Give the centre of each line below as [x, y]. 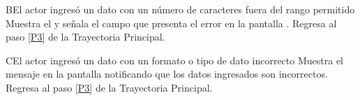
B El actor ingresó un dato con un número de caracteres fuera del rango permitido [180, 9]
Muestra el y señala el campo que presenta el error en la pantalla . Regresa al [171, 23]
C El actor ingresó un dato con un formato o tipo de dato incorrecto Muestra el [174, 60]
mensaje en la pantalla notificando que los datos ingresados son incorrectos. [167, 74]
